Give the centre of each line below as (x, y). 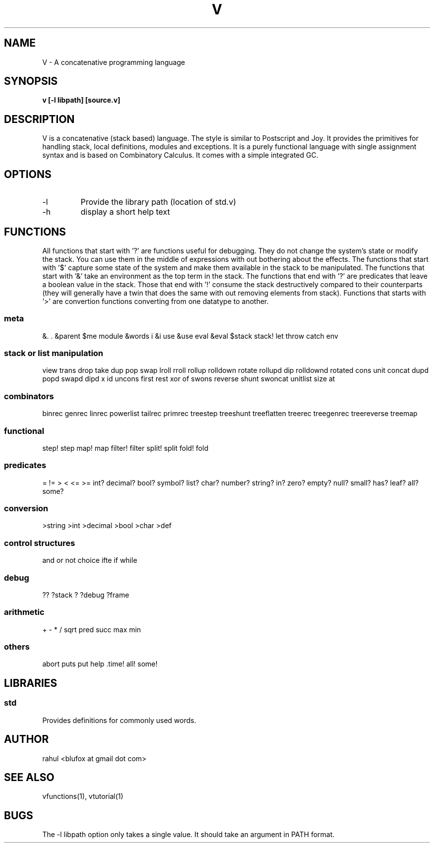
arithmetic (24, 612)
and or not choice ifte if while (90, 560)
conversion (26, 509)
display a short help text (125, 212)
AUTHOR (27, 739)
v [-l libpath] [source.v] (81, 100)
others (17, 647)
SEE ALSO (29, 777)
